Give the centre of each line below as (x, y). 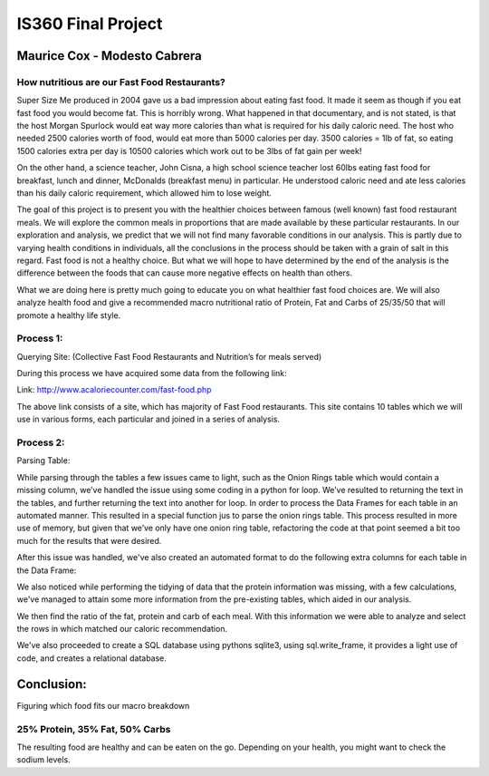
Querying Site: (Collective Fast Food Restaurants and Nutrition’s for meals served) (169, 356)
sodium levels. (44, 760)
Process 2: (41, 442)
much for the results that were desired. (89, 540)
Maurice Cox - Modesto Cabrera (110, 56)
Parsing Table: (43, 461)
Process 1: (40, 338)
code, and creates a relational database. (92, 658)
